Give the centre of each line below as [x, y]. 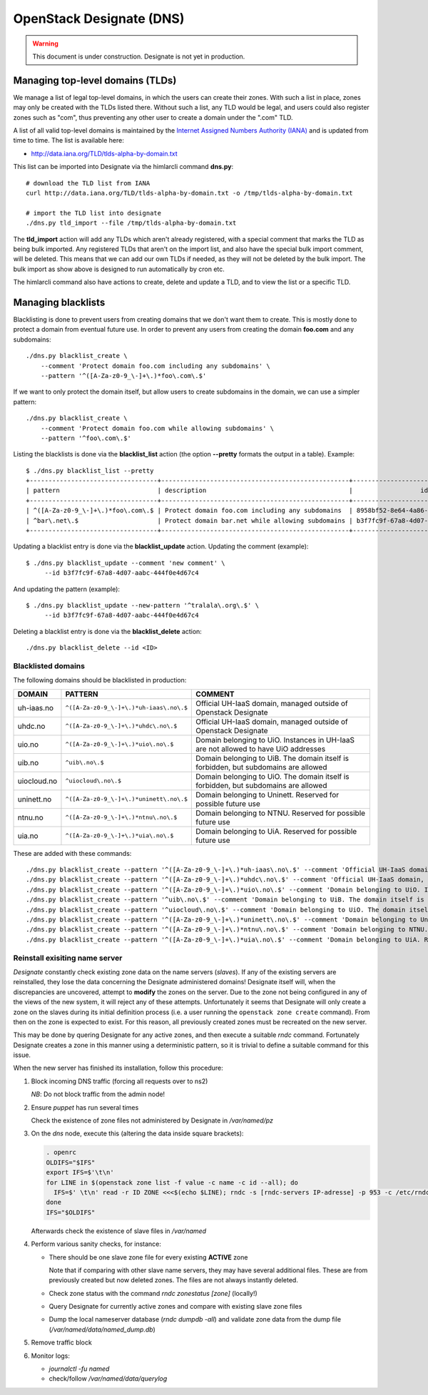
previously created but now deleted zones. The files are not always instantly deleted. [174, 1280]
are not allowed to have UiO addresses [261, 749]
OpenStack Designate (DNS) [99, 19]
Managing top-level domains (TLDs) [95, 80]
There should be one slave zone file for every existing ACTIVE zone [148, 1257]
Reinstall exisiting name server [68, 958]
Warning [45, 44]
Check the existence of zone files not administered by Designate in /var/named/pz [152, 1120]
